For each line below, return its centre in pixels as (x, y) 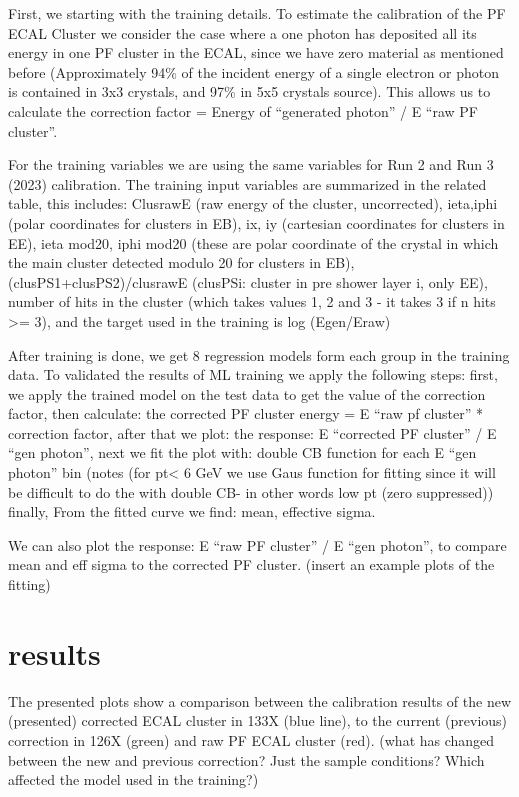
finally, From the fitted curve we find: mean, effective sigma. (192, 511)
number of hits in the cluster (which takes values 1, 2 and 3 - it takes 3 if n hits (252, 301)
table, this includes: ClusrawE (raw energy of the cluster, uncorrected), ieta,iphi (253, 203)
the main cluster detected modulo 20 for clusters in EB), (181, 262)
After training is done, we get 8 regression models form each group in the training (259, 354)
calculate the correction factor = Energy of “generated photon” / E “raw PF (243, 110)
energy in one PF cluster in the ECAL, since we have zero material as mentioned (256, 52)
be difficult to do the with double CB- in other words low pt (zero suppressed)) (251, 491)
